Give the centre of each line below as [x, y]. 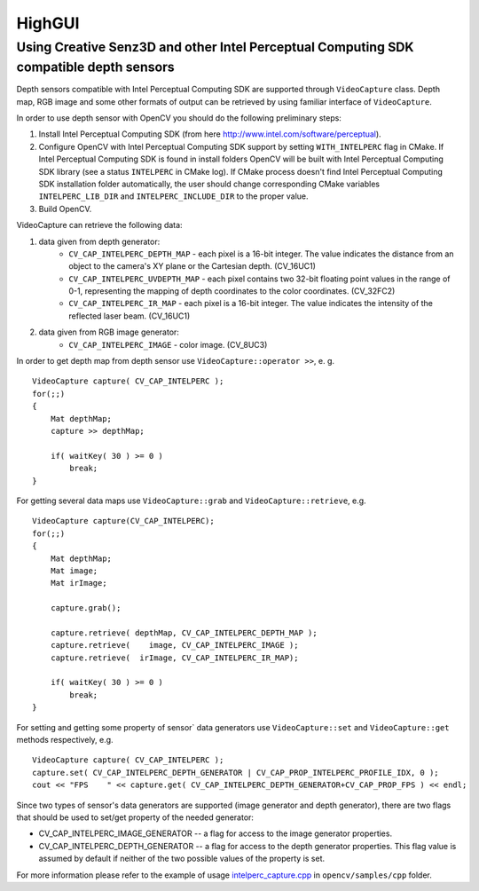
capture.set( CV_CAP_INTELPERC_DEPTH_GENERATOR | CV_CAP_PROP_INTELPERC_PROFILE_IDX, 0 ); [236, 773]
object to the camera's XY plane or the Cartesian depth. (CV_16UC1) [192, 266]
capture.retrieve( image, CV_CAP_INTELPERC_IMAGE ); [174, 645]
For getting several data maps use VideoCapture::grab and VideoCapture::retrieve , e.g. [192, 501]
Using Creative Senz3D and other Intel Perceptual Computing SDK [215, 47]
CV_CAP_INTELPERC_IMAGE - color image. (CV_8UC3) [168, 344]
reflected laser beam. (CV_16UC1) [130, 316]
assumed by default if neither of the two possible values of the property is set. [182, 859]
